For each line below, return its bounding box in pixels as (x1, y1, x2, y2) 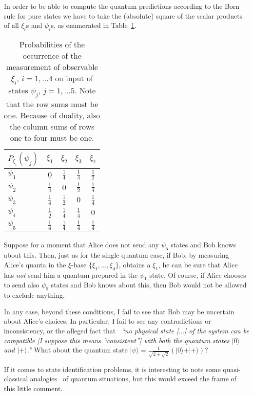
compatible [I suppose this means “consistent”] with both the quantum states (4, 335, 230, 345)
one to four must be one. (10, 132, 94, 144)
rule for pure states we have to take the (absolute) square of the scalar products (4, 10, 243, 21)
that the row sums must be (6, 98, 98, 110)
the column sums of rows (9, 121, 95, 132)
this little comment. (4, 383, 63, 394)
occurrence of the (22, 49, 81, 61)
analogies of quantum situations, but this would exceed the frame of (30, 373, 236, 384)
